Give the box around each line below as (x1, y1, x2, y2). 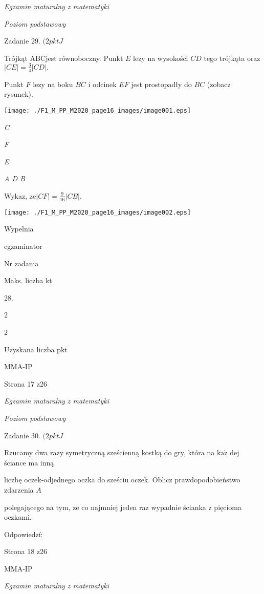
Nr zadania (4, 258, 39, 268)
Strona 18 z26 (4, 546, 48, 557)
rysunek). (4, 89, 33, 99)
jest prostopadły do (131, 78, 192, 89)
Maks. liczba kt (4, 275, 52, 286)
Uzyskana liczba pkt (4, 344, 68, 354)
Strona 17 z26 (4, 378, 48, 389)
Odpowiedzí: (4, 528, 43, 539)
